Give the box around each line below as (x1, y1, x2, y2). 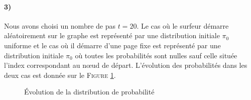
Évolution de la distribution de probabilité (24, 86, 155, 97)
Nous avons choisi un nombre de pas (4, 20, 115, 31)
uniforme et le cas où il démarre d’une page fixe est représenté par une (4, 40, 221, 50)
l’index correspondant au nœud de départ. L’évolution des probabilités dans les (4, 60, 247, 70)
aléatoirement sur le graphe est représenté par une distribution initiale (4, 30, 220, 41)
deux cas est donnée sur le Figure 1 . (4, 69, 116, 80)
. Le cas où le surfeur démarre (137, 20, 229, 31)
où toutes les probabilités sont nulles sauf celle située (75, 50, 237, 60)
